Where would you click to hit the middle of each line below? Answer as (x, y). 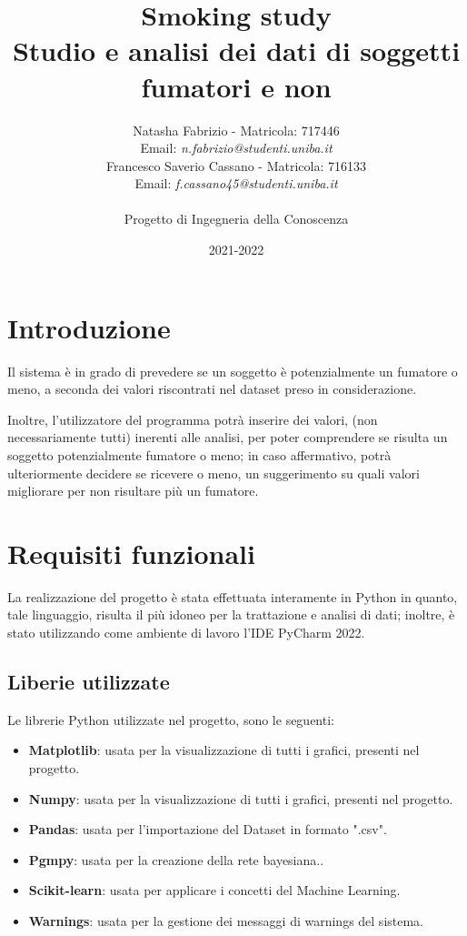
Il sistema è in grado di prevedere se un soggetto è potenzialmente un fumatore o (233, 371)
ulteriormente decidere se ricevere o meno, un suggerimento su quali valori (214, 473)
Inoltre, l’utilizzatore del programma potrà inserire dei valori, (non (193, 419)
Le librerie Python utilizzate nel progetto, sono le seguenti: (171, 719)
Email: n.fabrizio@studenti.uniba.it (236, 148)
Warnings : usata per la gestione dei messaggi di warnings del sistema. (226, 921)
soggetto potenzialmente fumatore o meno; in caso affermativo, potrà (199, 454)
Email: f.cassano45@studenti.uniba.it (236, 183)
